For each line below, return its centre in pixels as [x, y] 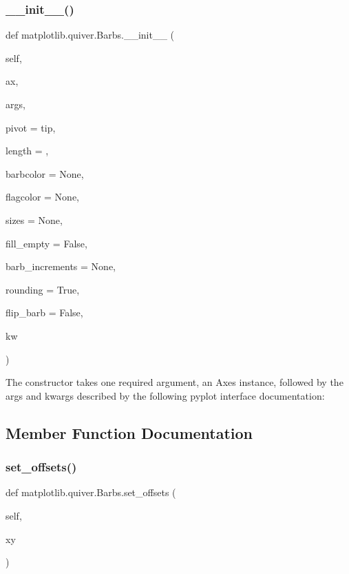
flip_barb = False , [44, 312]
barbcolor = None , [45, 173]
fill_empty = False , [46, 243]
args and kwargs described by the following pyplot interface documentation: [165, 395]
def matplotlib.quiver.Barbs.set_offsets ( [91, 492]
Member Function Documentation [129, 432]
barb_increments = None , [61, 266]
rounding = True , [43, 289]
